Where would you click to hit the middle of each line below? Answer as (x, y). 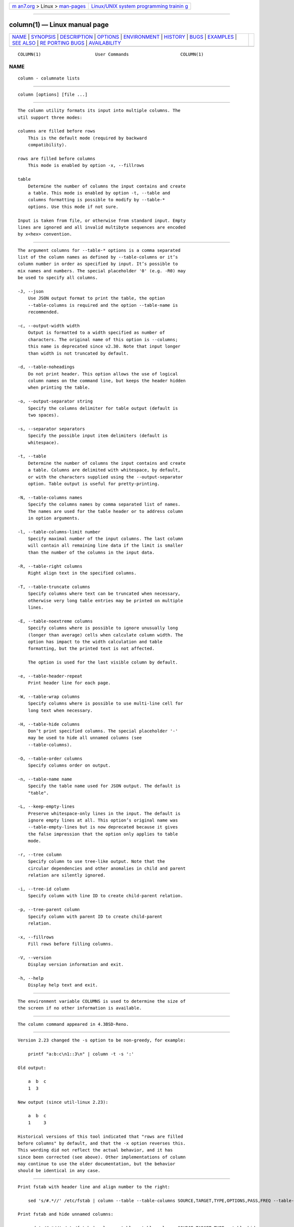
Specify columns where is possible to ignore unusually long (103, 628)
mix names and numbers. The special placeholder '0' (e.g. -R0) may (102, 271)
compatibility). (47, 145)
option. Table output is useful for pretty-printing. (94, 484)
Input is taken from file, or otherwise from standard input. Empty (102, 220)
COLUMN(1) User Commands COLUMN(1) (111, 54)
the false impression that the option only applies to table (103, 834)
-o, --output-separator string (55, 401)
